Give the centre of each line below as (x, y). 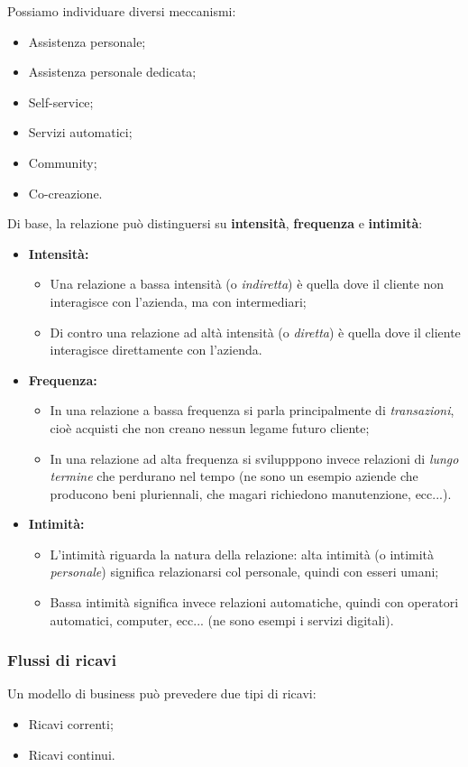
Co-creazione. (65, 193)
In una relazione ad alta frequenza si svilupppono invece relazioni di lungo (254, 458)
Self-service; (61, 102)
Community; (63, 162)
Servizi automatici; (80, 132)
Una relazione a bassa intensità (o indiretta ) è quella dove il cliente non (247, 284)
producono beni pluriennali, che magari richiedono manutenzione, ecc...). (251, 493)
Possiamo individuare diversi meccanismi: (122, 11)
